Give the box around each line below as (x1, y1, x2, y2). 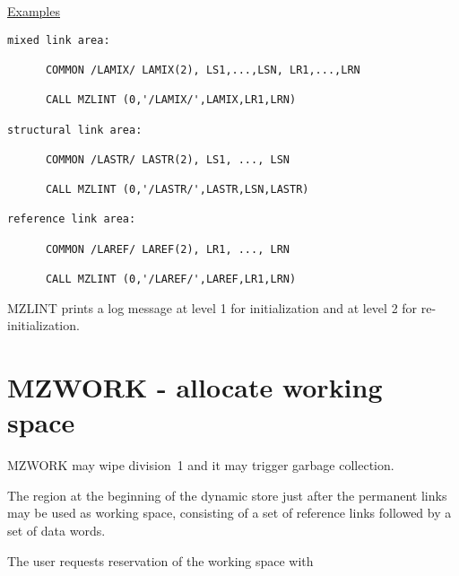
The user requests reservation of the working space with (7, 551, 314, 570)
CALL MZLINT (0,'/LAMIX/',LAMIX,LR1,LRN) (45, 93, 297, 107)
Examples (7, 2, 60, 20)
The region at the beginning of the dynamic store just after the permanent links (7, 485, 447, 504)
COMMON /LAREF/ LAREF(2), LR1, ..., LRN (45, 242, 290, 256)
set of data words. (7, 521, 106, 540)
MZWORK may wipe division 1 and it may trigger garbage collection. (7, 456, 394, 475)
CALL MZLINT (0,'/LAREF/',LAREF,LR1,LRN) (45, 273, 297, 286)
